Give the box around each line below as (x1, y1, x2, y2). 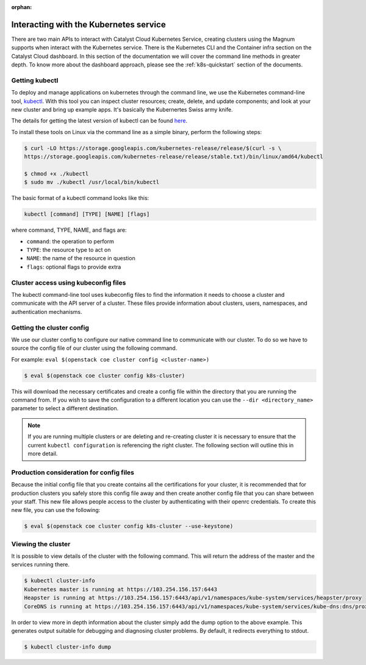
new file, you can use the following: (11, 507, 101, 514)
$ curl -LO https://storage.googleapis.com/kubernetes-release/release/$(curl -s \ (24, 144, 282, 152)
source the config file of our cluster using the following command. (11, 344, 178, 352)
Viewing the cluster (11, 539, 71, 548)
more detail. (27, 450, 58, 457)
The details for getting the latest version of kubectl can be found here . (11, 117, 188, 124)
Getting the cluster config (11, 323, 90, 332)
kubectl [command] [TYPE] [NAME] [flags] (24, 211, 150, 218)
